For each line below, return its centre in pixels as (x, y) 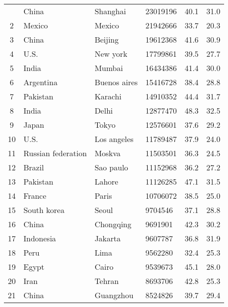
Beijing (107, 39)
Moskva (108, 153)
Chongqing (113, 224)
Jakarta (108, 238)
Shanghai (110, 11)
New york (111, 54)
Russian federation (55, 153)
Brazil (34, 167)
